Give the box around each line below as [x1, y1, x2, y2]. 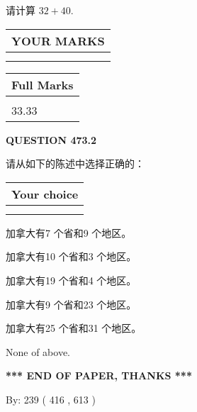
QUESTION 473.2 [6, 132, 97, 147]
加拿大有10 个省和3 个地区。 [6, 249, 137, 264]
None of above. [6, 344, 70, 359]
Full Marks [11, 76, 74, 93]
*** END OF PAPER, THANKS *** [6, 368, 192, 383]
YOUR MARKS [11, 32, 105, 49]
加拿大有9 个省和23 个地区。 [6, 296, 137, 311]
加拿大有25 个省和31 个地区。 [6, 321, 142, 335]
